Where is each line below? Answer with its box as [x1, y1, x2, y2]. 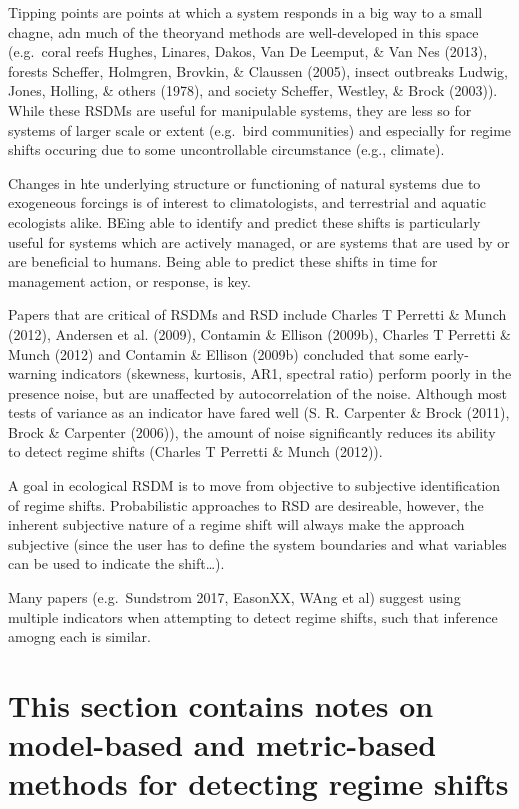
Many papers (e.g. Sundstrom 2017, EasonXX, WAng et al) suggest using [8, 587, 461, 608]
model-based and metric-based [8, 724, 437, 765]
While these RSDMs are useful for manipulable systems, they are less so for [8, 99, 472, 120]
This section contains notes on [8, 685, 434, 725]
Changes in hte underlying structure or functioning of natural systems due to [8, 172, 481, 193]
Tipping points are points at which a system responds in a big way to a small [8, 2, 483, 22]
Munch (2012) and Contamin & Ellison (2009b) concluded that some [8, 343, 430, 364]
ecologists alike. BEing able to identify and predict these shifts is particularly [8, 211, 481, 232]
